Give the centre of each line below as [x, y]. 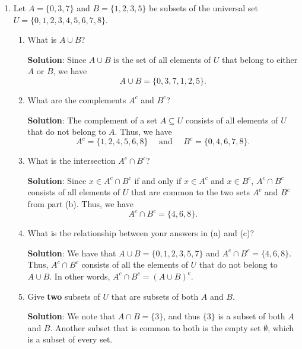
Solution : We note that [71, 316]
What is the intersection [71, 161]
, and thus [182, 316]
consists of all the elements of [135, 264]
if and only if [158, 180]
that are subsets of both [155, 296]
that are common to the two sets [190, 192]
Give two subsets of [64, 296]
